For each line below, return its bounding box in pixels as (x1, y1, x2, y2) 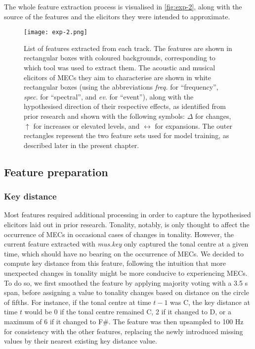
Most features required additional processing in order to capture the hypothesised (4, 209, 251, 220)
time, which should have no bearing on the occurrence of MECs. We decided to (4, 248, 244, 258)
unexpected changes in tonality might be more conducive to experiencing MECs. (4, 267, 248, 278)
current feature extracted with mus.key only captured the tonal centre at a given (4, 239, 249, 249)
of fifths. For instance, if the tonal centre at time (4, 297, 151, 307)
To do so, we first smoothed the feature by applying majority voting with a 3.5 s (4, 277, 248, 288)
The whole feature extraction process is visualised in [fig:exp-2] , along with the (4, 1, 242, 11)
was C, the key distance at (170, 297, 250, 307)
